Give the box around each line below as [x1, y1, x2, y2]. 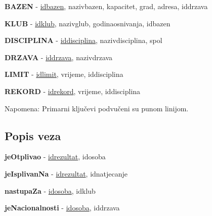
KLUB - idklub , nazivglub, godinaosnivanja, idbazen [5, 18, 171, 28]
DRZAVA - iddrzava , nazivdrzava [5, 52, 113, 62]
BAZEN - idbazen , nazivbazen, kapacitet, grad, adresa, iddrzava [5, 1, 208, 11]
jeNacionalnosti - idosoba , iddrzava [5, 202, 120, 213]
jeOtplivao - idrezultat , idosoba [5, 151, 106, 162]
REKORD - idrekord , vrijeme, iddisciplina [5, 85, 141, 96]
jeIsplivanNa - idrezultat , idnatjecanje [5, 168, 128, 179]
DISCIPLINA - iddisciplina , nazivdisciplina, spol [5, 35, 162, 46]
